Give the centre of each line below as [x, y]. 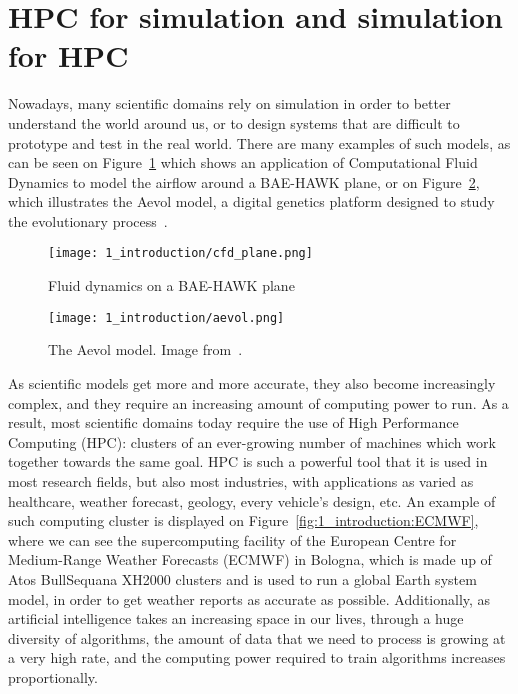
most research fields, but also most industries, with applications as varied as [241, 480]
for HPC [68, 55]
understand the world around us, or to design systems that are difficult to [234, 122]
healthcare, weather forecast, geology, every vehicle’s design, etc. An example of [252, 500]
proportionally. [53, 676]
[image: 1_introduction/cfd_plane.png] [180, 253]
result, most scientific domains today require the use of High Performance [233, 422]
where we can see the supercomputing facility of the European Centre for [232, 539]
